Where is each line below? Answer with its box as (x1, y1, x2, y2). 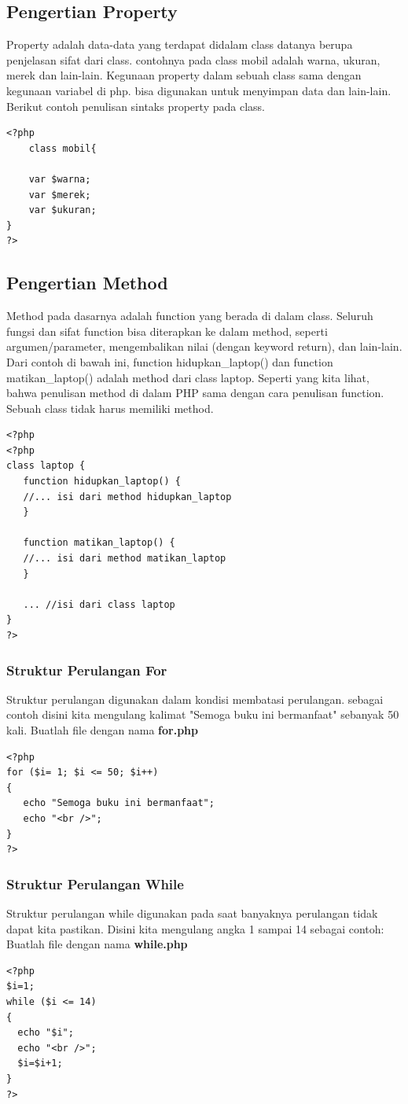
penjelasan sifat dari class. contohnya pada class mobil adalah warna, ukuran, (6, 51, 380, 68)
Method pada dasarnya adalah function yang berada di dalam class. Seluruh (6, 307, 373, 324)
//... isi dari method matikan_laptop (23, 553, 226, 565)
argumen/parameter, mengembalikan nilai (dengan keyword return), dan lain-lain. (6, 338, 402, 355)
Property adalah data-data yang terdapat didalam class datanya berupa (6, 36, 353, 53)
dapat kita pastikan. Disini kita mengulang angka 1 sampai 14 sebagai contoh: (6, 920, 384, 937)
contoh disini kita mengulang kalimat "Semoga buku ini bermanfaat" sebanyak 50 (6, 706, 399, 723)
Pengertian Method (6, 270, 168, 295)
